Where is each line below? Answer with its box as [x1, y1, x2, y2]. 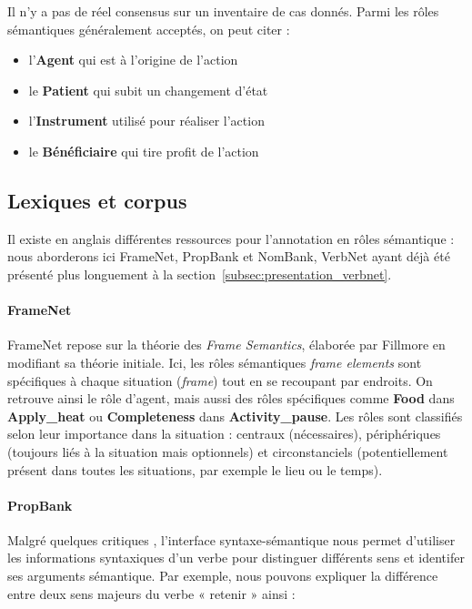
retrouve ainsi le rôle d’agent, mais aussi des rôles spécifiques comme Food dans [7, 389, 455, 408]
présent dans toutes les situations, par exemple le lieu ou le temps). [7, 460, 383, 479]
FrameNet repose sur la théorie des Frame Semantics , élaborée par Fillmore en [7, 335, 446, 354]
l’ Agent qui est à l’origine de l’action [28, 50, 238, 69]
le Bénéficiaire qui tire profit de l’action [28, 141, 259, 160]
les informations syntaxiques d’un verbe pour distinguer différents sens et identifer [7, 548, 465, 567]
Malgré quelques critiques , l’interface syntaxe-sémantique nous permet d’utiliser [7, 530, 456, 549]
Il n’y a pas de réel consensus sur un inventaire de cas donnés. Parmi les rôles [7, 2, 439, 20]
